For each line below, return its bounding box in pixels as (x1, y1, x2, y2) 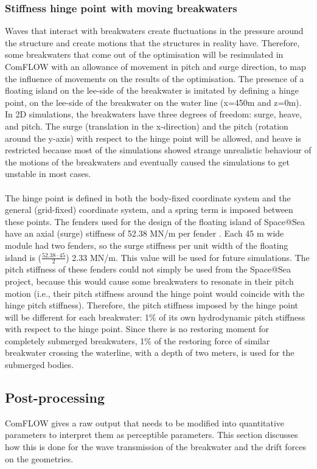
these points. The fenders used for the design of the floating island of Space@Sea (5, 215, 305, 228)
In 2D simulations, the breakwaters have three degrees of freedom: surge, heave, (5, 108, 302, 120)
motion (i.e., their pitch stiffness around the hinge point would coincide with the (5, 287, 305, 299)
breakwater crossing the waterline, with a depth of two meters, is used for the (5, 346, 294, 359)
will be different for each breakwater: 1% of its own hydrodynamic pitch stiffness (5, 310, 305, 323)
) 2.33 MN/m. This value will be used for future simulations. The (66, 251, 310, 263)
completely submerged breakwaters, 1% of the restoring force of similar (5, 334, 270, 347)
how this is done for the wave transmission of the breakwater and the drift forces (5, 440, 306, 453)
